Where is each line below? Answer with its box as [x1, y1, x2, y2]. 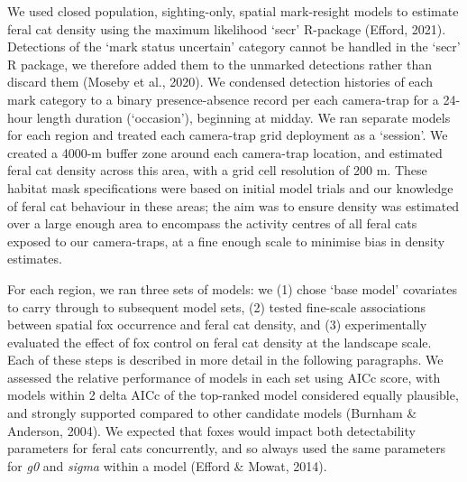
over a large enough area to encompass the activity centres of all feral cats [7, 214, 417, 233]
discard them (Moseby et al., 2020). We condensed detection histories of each [7, 72, 434, 91]
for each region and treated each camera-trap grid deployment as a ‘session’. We [7, 125, 448, 144]
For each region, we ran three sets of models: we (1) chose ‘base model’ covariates [7, 279, 457, 298]
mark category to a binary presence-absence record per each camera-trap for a [7, 89, 439, 108]
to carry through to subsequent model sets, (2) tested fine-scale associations [7, 297, 426, 316]
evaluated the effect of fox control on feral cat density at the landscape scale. [7, 332, 432, 351]
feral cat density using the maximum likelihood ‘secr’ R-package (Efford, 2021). [7, 19, 446, 38]
